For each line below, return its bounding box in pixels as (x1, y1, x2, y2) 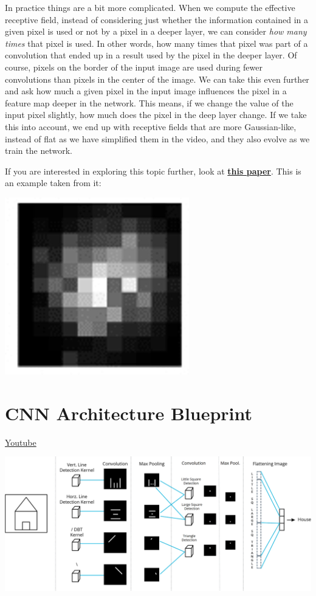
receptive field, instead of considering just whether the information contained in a (5, 13, 308, 26)
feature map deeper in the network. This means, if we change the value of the (5, 96, 294, 109)
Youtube (5, 435, 36, 448)
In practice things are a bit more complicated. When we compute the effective (5, 1, 295, 13)
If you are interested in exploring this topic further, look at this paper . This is (5, 164, 301, 177)
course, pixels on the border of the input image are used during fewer (5, 60, 263, 73)
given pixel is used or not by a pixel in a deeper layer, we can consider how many (5, 25, 307, 38)
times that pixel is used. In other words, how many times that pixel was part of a (5, 36, 308, 49)
